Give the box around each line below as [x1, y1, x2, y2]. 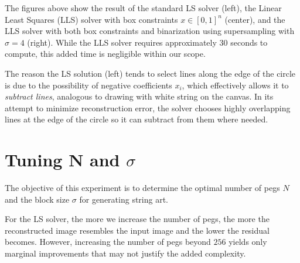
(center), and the [224, 13, 285, 25]
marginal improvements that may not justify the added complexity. [5, 247, 246, 259]
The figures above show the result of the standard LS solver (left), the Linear [5, 2, 282, 13]
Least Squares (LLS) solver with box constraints [5, 13, 178, 25]
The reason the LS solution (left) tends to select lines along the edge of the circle [5, 67, 296, 79]
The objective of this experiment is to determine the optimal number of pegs [5, 182, 280, 194]
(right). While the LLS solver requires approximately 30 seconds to [27, 36, 268, 48]
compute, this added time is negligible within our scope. [5, 47, 206, 60]
